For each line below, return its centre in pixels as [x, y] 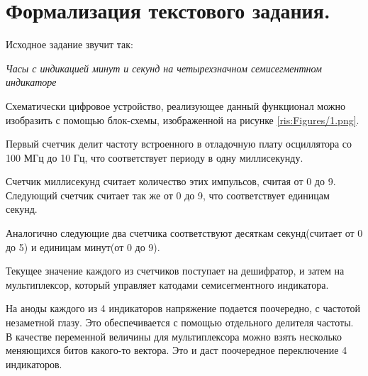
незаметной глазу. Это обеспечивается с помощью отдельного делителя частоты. [180, 322]
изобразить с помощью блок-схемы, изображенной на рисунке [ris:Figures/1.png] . [183, 120]
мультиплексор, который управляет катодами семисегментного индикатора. [167, 284]
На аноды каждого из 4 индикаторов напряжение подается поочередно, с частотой [183, 308]
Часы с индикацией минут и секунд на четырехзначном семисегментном [164, 68]
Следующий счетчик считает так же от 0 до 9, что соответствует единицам [168, 195]
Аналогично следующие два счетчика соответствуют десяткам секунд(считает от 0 [184, 233]
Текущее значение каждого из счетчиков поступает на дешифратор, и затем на [175, 271]
